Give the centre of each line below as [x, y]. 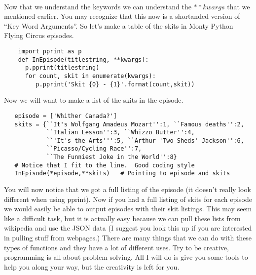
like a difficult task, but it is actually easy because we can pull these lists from [122, 218]
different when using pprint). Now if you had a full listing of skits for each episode [128, 199]
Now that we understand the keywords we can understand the [98, 6]
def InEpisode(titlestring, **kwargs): [83, 59]
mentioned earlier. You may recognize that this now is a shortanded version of [122, 16]
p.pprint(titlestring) [62, 68]
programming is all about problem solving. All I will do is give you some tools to [126, 257]
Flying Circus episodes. [39, 35]
